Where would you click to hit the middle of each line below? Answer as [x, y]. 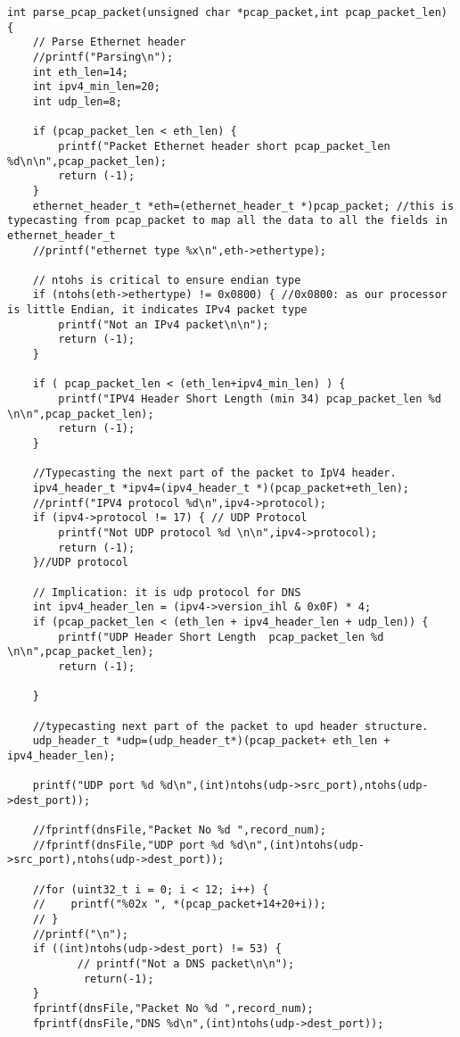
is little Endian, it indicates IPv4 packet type [157, 310]
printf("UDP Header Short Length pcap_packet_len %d [221, 637]
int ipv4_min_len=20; [96, 87]
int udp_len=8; [77, 101]
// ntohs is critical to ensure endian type [167, 280]
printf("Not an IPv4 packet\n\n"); [164, 324]
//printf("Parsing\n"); [103, 57]
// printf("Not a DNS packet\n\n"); [186, 964]
